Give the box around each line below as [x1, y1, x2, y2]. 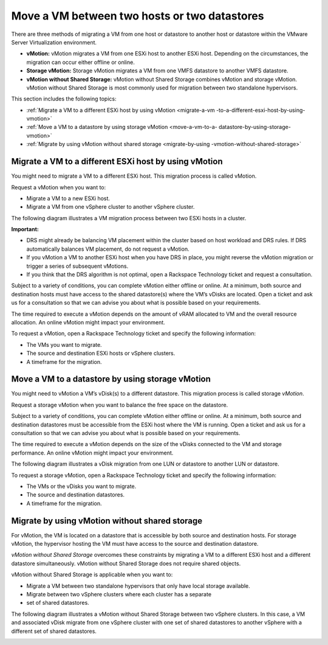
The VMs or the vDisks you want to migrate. [26, 483, 137, 490]
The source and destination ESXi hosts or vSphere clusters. [26, 350, 176, 357]
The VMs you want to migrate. [26, 341, 103, 348]
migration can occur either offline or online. [26, 58, 135, 66]
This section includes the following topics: [11, 95, 117, 103]
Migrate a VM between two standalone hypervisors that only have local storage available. [26, 582, 250, 590]
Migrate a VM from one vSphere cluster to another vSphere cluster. [26, 203, 195, 211]
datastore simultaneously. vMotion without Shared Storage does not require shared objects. [11, 560, 241, 567]
